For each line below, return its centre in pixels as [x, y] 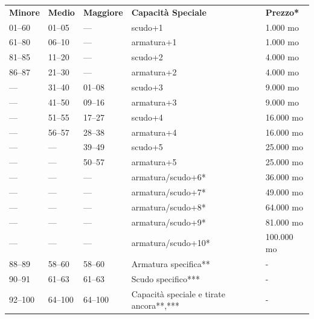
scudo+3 [147, 87]
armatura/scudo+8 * [168, 207]
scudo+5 [147, 147]
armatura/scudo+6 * [168, 177]
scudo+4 [147, 117]
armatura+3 [154, 102]
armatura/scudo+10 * [171, 243]
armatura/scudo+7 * [168, 191]
